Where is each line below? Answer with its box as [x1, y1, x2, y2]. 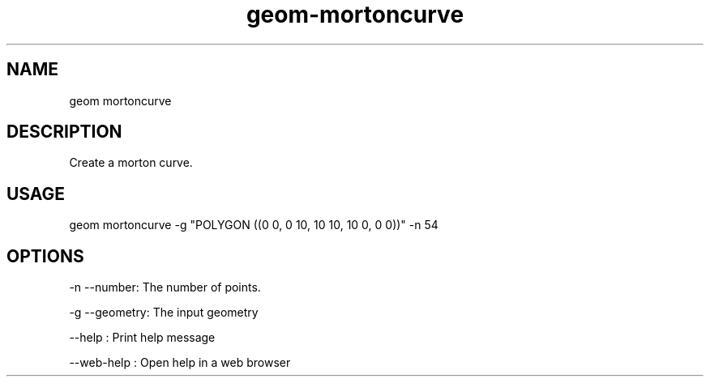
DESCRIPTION [6, 121, 122, 143]
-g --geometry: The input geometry [69, 305, 259, 320]
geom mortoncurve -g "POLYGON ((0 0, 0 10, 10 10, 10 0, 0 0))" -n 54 [69, 218, 438, 232]
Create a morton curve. [69, 155, 193, 170]
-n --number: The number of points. [69, 280, 261, 295]
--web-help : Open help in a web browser [69, 355, 291, 370]
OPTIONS [6, 245, 84, 266]
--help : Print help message [69, 330, 216, 345]
